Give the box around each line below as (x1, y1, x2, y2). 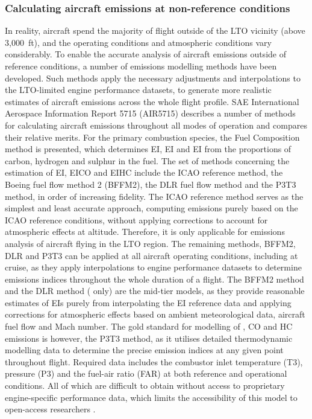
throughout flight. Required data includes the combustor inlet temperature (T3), (5, 355, 303, 368)
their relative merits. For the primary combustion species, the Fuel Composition (5, 130, 300, 143)
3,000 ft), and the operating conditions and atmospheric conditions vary (5, 36, 272, 48)
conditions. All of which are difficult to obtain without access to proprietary (5, 379, 285, 392)
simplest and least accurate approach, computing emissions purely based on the (5, 202, 298, 214)
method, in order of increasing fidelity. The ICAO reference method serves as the (5, 190, 304, 202)
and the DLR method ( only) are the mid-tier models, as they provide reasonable (5, 284, 305, 297)
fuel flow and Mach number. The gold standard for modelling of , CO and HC (5, 320, 293, 333)
